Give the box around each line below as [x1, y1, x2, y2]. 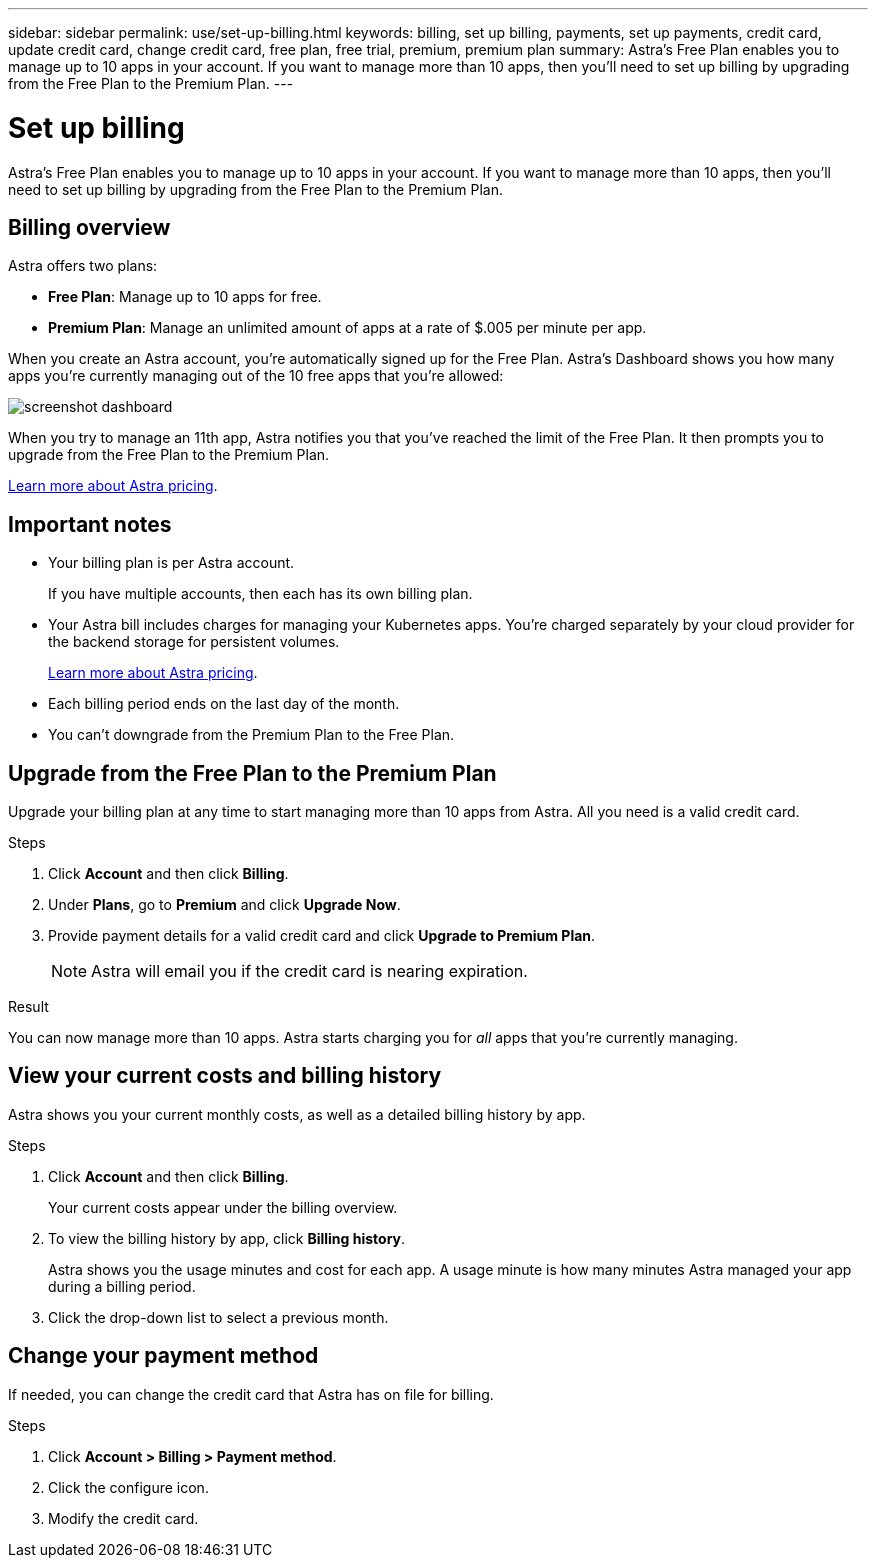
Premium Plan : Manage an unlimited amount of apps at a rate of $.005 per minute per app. [48, 319, 647, 337]
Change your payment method [8, 1343, 319, 1369]
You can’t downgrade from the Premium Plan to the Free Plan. [48, 726, 455, 744]
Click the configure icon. [48, 1478, 209, 1496]
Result [8, 998, 49, 1016]
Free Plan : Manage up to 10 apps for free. [48, 288, 322, 306]
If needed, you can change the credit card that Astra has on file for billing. [8, 1385, 494, 1403]
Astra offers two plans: [8, 257, 158, 275]
